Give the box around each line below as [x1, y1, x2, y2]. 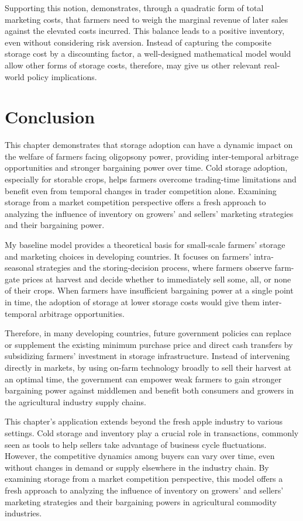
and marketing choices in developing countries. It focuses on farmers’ [5, 250, 252, 262]
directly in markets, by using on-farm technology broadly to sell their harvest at [5, 361, 292, 373]
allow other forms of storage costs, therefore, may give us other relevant [5, 58, 261, 71]
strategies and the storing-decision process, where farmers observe [36, 261, 272, 274]
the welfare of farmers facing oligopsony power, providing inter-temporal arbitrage [5, 150, 299, 162]
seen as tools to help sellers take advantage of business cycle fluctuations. [5, 438, 267, 450]
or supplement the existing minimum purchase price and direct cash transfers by [5, 338, 293, 350]
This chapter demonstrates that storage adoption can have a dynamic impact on [5, 139, 293, 151]
